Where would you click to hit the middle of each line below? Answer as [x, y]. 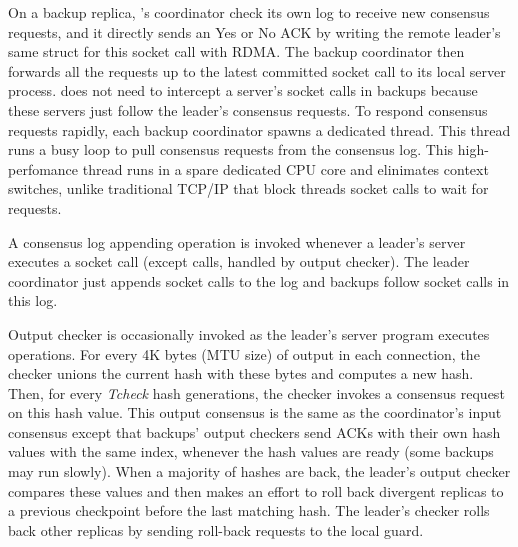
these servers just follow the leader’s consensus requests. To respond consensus [248, 109]
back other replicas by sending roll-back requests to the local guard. [216, 529]
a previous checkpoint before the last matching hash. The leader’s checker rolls [249, 510]
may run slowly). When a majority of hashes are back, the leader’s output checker [259, 471]
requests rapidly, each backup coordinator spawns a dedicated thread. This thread [259, 129]
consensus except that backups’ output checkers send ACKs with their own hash [254, 431]
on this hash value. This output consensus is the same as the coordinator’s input [255, 412]
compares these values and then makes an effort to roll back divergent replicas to [256, 490]
